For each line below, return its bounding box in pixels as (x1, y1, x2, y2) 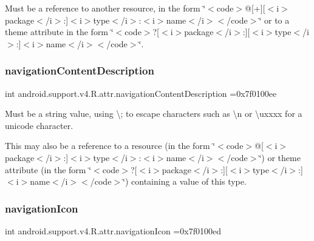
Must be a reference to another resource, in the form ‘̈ (5, 2, 206, 14)
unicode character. (5, 119, 73, 131)
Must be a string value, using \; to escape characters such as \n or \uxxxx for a (5, 107, 302, 120)
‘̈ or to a (259, 13, 290, 26)
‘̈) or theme (259, 151, 301, 163)
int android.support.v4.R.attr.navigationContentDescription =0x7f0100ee (5, 87, 277, 99)
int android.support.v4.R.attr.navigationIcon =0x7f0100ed (5, 224, 221, 237)
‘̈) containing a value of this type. (123, 175, 247, 188)
